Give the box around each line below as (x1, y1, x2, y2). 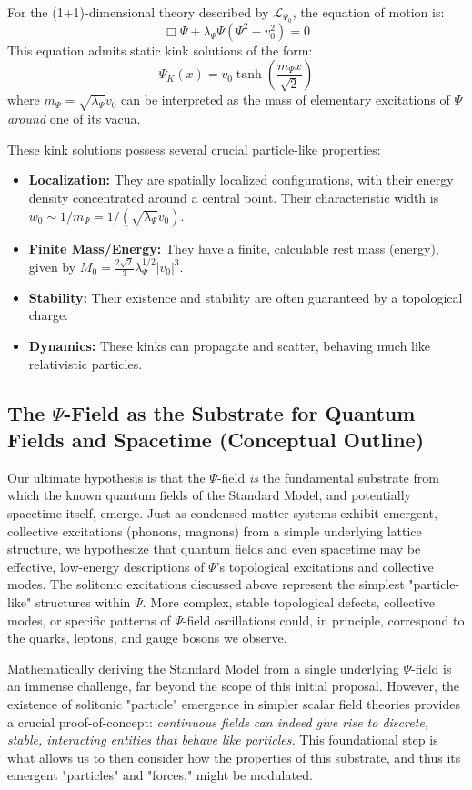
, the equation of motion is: (292, 3, 445, 21)
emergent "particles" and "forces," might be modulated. (7, 765, 313, 785)
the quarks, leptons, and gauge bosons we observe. (7, 628, 287, 647)
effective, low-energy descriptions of (7, 556, 205, 575)
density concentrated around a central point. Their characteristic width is (28, 188, 439, 206)
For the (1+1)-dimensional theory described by (7, 3, 269, 21)
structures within (35, 592, 131, 611)
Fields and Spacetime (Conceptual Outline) (7, 425, 425, 453)
